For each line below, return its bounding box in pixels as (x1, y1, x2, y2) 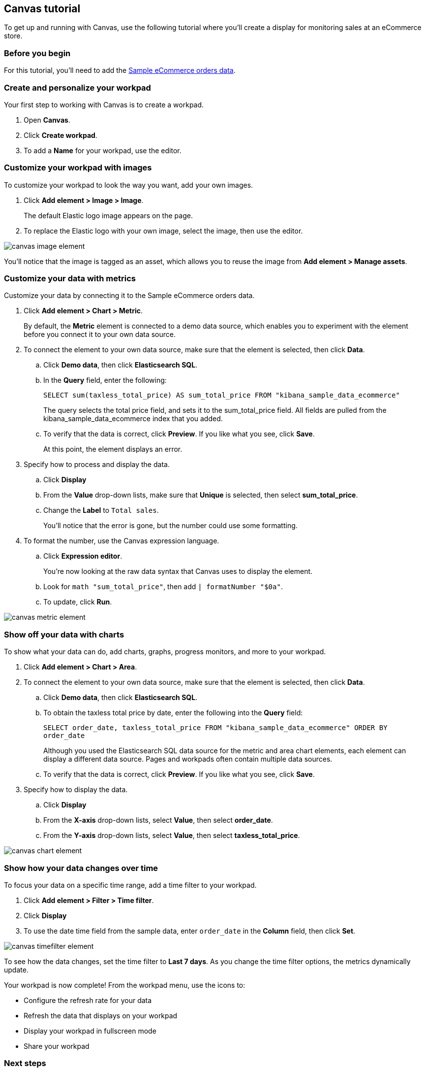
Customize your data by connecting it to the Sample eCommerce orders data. (4, 291, 255, 300)
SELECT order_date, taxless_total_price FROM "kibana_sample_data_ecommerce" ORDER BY (43, 724, 388, 732)
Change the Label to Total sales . (43, 506, 159, 515)
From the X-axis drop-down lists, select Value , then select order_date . (43, 816, 273, 825)
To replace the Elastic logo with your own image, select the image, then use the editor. (24, 226, 303, 235)
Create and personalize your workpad (4, 82, 151, 93)
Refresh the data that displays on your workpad (24, 1011, 178, 1020)
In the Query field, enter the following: (43, 376, 167, 385)
